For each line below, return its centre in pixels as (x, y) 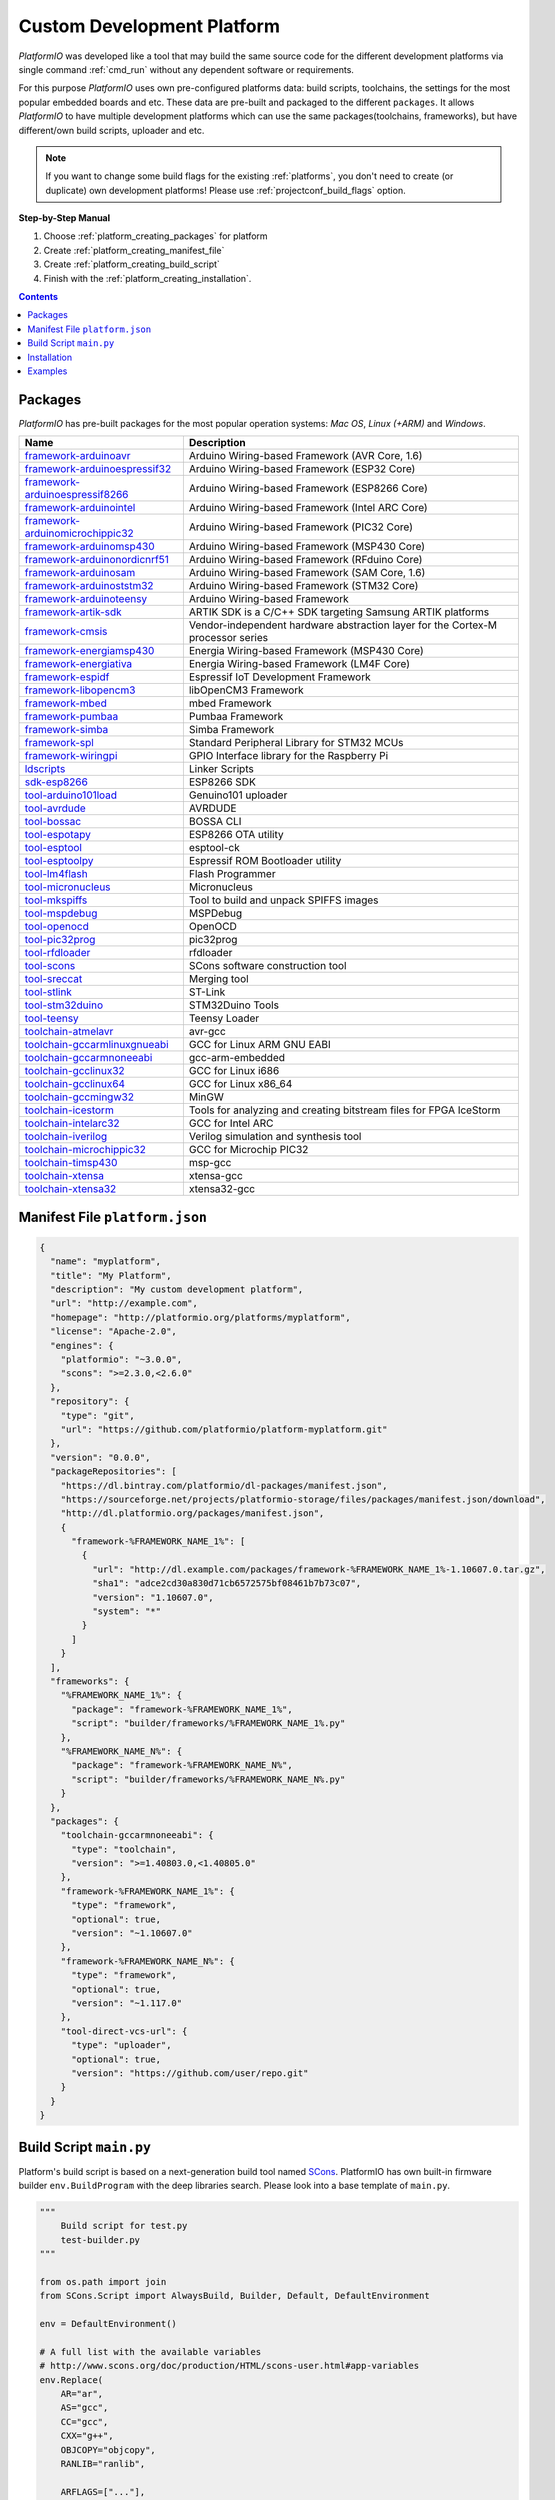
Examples (47, 371)
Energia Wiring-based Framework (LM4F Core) (299, 664)
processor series (228, 638)
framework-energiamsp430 (89, 651)
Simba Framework (231, 730)
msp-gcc (210, 1163)
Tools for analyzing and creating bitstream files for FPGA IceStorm (344, 1110)
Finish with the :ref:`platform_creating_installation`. (147, 278)
